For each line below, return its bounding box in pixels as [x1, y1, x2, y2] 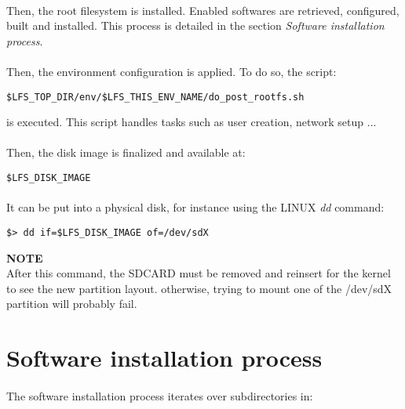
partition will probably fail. [6, 295, 137, 312]
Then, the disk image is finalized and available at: [6, 144, 246, 161]
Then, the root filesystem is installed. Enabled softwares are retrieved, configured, [6, 2, 400, 18]
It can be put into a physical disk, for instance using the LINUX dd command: [6, 199, 385, 215]
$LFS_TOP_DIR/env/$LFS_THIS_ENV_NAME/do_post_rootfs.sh [6, 91, 305, 103]
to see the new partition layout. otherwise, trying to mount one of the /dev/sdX [6, 280, 392, 296]
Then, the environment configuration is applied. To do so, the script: [6, 63, 337, 79]
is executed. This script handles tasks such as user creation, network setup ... [6, 114, 377, 130]
